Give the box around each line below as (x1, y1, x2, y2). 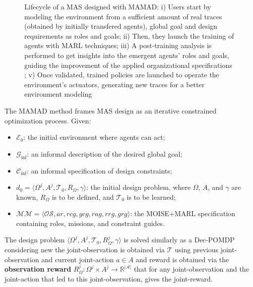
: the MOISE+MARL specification (130, 208, 236, 219)
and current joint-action (41, 254, 114, 264)
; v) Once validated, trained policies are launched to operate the (24, 69, 219, 80)
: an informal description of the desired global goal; (27, 148, 183, 159)
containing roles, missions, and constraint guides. (16, 218, 165, 228)
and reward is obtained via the (135, 254, 229, 264)
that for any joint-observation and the (133, 264, 249, 274)
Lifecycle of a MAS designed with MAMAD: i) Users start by (24, 1, 211, 11)
